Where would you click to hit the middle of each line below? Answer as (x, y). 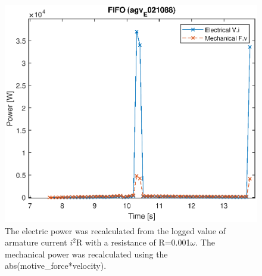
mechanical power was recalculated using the (86, 254)
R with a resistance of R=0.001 (133, 242)
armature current (36, 242)
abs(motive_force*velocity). (56, 266)
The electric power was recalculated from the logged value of (115, 230)
